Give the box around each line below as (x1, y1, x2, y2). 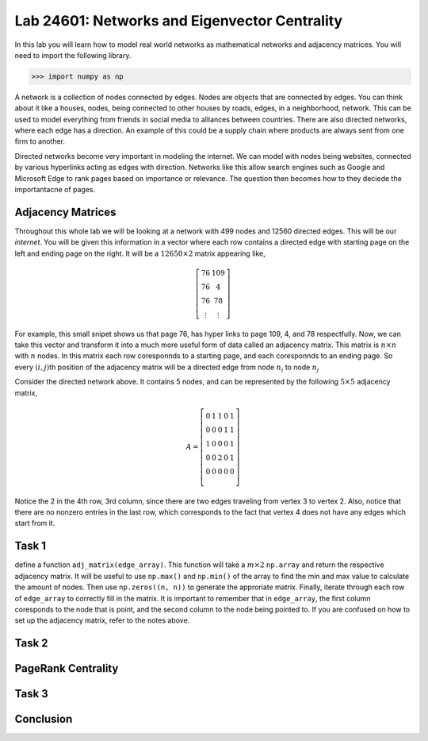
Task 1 (14, 539, 47, 553)
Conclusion (14, 712, 73, 726)
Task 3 (14, 687, 49, 700)
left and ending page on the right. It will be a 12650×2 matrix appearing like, (14, 249, 266, 258)
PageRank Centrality (14, 662, 119, 675)
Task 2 (14, 636, 48, 650)
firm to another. (14, 137, 66, 146)
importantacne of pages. (14, 185, 96, 195)
